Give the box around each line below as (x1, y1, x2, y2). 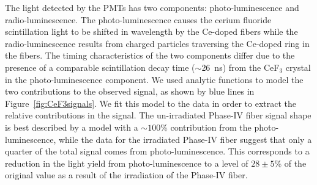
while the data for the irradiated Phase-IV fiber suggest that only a (58, 132, 312, 145)
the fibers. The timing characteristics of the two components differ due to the (5, 49, 295, 62)
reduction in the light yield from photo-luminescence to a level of (5, 156, 248, 169)
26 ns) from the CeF (201, 60, 280, 73)
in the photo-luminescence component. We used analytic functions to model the (5, 73, 304, 85)
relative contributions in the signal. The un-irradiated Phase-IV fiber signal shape (5, 109, 311, 122)
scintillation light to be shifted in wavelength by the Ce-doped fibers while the (5, 25, 298, 38)
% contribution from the (160, 120, 252, 133)
